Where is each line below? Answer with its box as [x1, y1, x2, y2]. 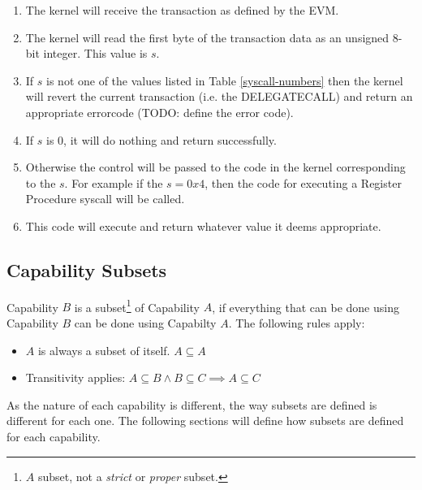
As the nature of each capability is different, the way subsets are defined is [6, 396, 377, 413]
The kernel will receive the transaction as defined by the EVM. [25, 2, 339, 18]
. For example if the [64, 174, 163, 191]
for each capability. [6, 427, 101, 444]
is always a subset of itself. [37, 341, 170, 358]
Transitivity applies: [25, 369, 126, 386]
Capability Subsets [6, 257, 167, 282]
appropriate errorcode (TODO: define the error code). [25, 103, 294, 120]
